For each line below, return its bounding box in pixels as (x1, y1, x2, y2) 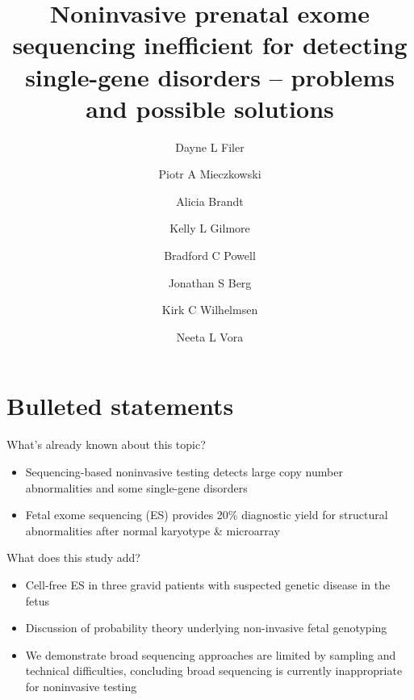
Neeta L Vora (176, 328, 244, 345)
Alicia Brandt (176, 192, 244, 209)
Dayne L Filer (175, 138, 245, 155)
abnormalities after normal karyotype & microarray (25, 522, 280, 539)
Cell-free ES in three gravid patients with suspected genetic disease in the (25, 576, 391, 593)
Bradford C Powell (164, 247, 256, 264)
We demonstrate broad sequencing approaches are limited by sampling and (25, 646, 396, 663)
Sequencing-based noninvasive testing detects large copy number (25, 463, 343, 480)
